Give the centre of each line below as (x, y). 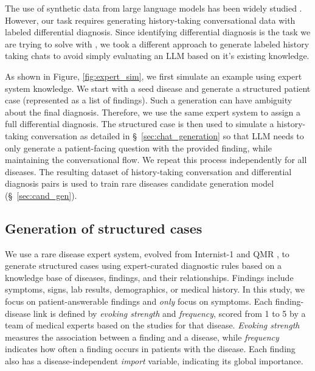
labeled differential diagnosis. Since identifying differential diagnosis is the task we (158, 32)
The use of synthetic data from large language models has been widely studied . (154, 8)
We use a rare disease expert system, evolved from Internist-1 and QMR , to (147, 253)
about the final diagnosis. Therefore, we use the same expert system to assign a (153, 112)
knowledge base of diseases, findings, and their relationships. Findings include (149, 277)
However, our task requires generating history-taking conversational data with (150, 20)
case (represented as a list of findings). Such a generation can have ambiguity (149, 100)
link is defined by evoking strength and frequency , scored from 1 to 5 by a (169, 313)
